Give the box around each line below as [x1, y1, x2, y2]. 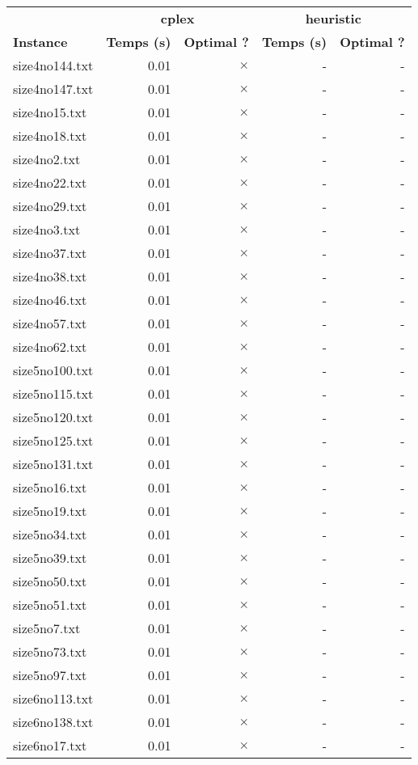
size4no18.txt [13, 126, 87, 145]
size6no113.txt [13, 689, 94, 708]
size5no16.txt [13, 478, 87, 497]
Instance [13, 32, 68, 51]
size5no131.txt [13, 454, 94, 473]
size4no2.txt [13, 150, 81, 168]
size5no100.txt [13, 361, 94, 379]
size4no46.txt [13, 290, 87, 309]
